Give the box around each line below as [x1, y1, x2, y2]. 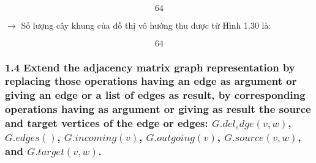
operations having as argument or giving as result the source [5, 101, 311, 117]
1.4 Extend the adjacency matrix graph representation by [5, 59, 295, 74]
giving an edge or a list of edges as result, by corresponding [5, 87, 306, 103]
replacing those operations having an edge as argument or [5, 73, 297, 89]
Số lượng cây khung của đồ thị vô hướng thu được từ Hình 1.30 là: [21, 19, 271, 31]
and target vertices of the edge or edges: [5, 115, 208, 131]
